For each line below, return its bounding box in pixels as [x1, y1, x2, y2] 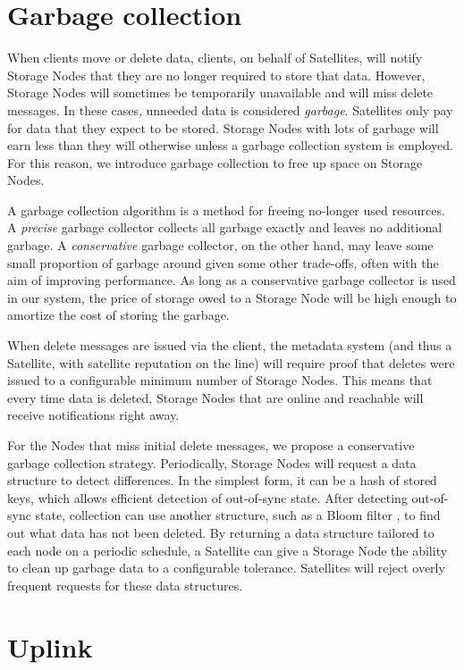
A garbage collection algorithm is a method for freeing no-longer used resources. [7, 200, 445, 219]
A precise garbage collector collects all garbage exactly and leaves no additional [7, 218, 443, 237]
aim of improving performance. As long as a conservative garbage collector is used [7, 271, 456, 289]
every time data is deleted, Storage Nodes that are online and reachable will [7, 388, 424, 406]
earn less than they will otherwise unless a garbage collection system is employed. [7, 136, 453, 155]
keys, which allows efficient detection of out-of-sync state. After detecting [7, 488, 408, 507]
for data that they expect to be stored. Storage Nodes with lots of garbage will [7, 118, 439, 137]
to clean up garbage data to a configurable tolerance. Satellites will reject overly [7, 558, 445, 577]
